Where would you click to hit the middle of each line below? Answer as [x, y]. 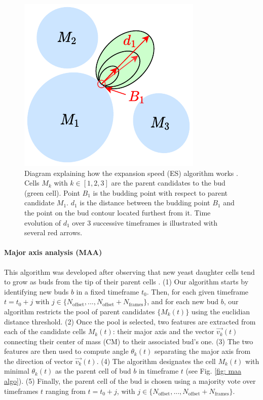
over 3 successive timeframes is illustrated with [145, 222]
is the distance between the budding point [145, 203]
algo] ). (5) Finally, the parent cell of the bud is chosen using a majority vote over [130, 381]
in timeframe [159, 371]
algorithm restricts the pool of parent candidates [80, 311]
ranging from [65, 391]
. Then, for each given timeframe [198, 291]
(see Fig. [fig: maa [214, 371]
